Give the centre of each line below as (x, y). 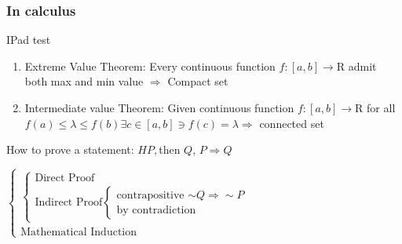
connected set (292, 123)
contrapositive (150, 195)
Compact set (198, 81)
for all (381, 107)
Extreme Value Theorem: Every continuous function (150, 66)
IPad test (29, 40)
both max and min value (84, 81)
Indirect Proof (69, 203)
